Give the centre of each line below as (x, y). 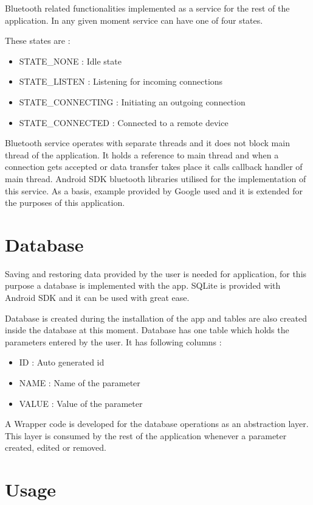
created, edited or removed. (56, 447)
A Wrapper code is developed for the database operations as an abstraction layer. (157, 424)
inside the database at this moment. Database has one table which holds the (147, 330)
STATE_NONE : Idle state (70, 61)
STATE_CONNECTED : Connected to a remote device (124, 122)
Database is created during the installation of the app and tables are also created (156, 318)
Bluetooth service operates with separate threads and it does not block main (147, 143)
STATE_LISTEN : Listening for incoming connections (121, 81)
